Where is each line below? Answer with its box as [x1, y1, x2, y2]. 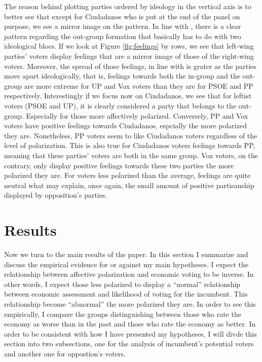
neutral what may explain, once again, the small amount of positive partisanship [4, 179, 254, 190]
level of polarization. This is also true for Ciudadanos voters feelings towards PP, [4, 140, 255, 151]
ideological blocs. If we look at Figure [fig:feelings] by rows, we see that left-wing [4, 41, 254, 51]
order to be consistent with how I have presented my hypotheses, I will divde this [4, 328, 257, 339]
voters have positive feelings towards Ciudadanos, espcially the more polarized [4, 120, 247, 131]
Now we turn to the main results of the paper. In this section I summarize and [4, 249, 248, 259]
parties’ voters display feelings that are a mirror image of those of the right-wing [4, 50, 254, 61]
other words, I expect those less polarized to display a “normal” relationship [4, 278, 241, 289]
